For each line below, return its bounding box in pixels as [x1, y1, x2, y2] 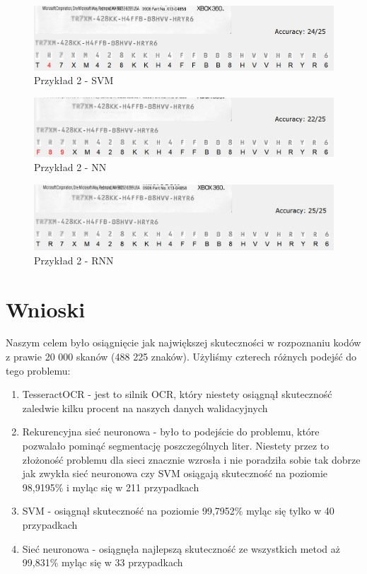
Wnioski [6, 294, 86, 323]
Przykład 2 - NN [34, 160, 107, 175]
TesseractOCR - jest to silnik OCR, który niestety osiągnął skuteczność [22, 387, 332, 402]
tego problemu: [6, 363, 71, 377]
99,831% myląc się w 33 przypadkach [22, 555, 183, 570]
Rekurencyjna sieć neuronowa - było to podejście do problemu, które [22, 424, 320, 439]
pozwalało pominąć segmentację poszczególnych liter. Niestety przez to [22, 438, 330, 452]
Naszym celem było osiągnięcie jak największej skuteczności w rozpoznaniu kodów [6, 335, 361, 350]
